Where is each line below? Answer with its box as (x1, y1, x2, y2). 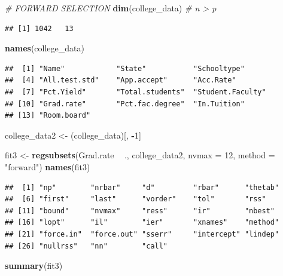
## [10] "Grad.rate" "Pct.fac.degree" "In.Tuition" (5, 99, 245, 108)
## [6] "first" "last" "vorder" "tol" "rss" (5, 195, 266, 204)
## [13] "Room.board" (5, 111, 91, 120)
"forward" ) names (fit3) (5, 160, 90, 173)
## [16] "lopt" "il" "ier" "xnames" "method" (5, 218, 279, 227)
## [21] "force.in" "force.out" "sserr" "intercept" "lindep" (5, 229, 279, 238)
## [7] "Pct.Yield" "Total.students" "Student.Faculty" (5, 87, 266, 96)
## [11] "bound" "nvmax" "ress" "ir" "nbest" (5, 206, 275, 215)
